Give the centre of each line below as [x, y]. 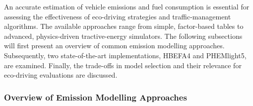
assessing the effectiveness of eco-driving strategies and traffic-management [118, 16]
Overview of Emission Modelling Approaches [95, 97]
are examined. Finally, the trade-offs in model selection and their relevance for [123, 65]
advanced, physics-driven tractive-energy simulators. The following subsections [123, 36]
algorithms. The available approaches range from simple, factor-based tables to [124, 26]
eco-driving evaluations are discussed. [61, 75]
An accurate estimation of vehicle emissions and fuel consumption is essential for [127, 6]
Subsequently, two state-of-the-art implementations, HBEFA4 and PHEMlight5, [125, 55]
